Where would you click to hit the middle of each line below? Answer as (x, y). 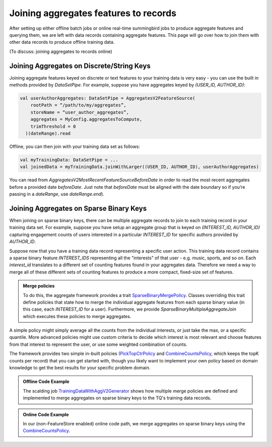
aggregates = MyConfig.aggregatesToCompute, (86, 119)
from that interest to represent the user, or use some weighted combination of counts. (98, 344)
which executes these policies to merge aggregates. (77, 316)
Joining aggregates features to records (93, 13)
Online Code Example (46, 414)
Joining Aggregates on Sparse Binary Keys (78, 208)
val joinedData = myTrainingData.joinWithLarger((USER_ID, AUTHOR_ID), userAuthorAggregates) (140, 167)
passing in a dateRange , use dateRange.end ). (57, 194)
